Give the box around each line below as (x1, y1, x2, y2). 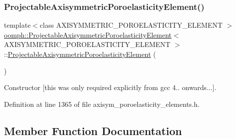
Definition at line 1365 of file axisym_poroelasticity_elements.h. (4, 98, 200, 109)
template (4, 20, 31, 30)
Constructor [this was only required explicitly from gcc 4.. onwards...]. (4, 82, 217, 93)
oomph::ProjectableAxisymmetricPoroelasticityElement (4, 29, 172, 40)
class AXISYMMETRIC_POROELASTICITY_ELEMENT (40, 20, 223, 30)
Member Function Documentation (4, 123, 182, 138)
